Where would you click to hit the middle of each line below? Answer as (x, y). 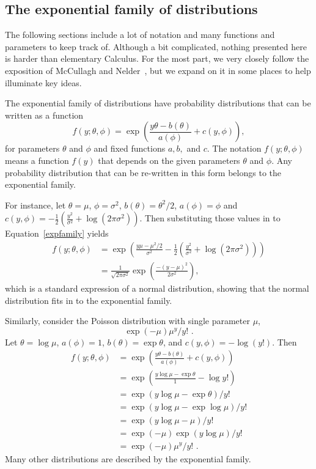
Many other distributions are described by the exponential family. (128, 458)
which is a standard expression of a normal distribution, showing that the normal (157, 288)
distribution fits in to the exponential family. (89, 300)
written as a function (44, 115)
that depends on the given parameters (169, 160)
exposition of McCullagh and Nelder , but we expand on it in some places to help (158, 70)
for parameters (32, 148)
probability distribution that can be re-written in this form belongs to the (143, 172)
